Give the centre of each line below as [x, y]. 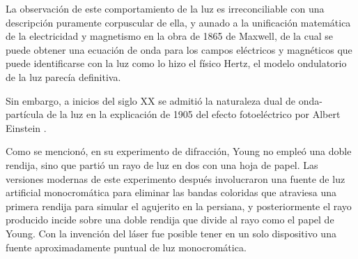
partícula [25, 114]
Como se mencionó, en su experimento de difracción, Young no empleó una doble [179, 151]
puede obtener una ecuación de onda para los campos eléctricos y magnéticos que [179, 49]
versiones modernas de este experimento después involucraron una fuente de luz [176, 178]
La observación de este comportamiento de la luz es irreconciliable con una [165, 8]
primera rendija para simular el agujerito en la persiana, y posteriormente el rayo [179, 206]
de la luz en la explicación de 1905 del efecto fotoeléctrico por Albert [194, 114]
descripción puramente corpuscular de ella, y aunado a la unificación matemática [178, 22]
